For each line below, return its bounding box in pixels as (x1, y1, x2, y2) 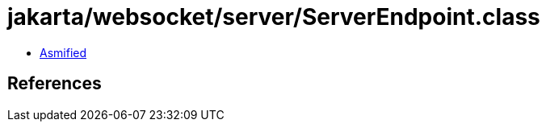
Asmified (40, 45, 87, 60)
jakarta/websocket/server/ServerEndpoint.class (7, 3, 540, 31)
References (7, 73, 102, 94)
